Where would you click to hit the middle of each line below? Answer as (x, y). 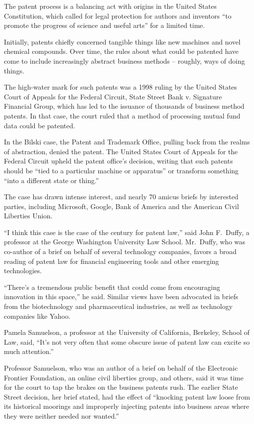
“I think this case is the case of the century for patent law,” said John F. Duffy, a (127, 232)
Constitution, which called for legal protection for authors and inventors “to (118, 15)
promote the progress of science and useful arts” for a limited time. (104, 25)
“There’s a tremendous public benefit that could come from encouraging (112, 287)
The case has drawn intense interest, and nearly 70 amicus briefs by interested (121, 197)
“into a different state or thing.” (51, 180)
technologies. (23, 271)
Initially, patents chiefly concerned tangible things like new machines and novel (122, 41)
